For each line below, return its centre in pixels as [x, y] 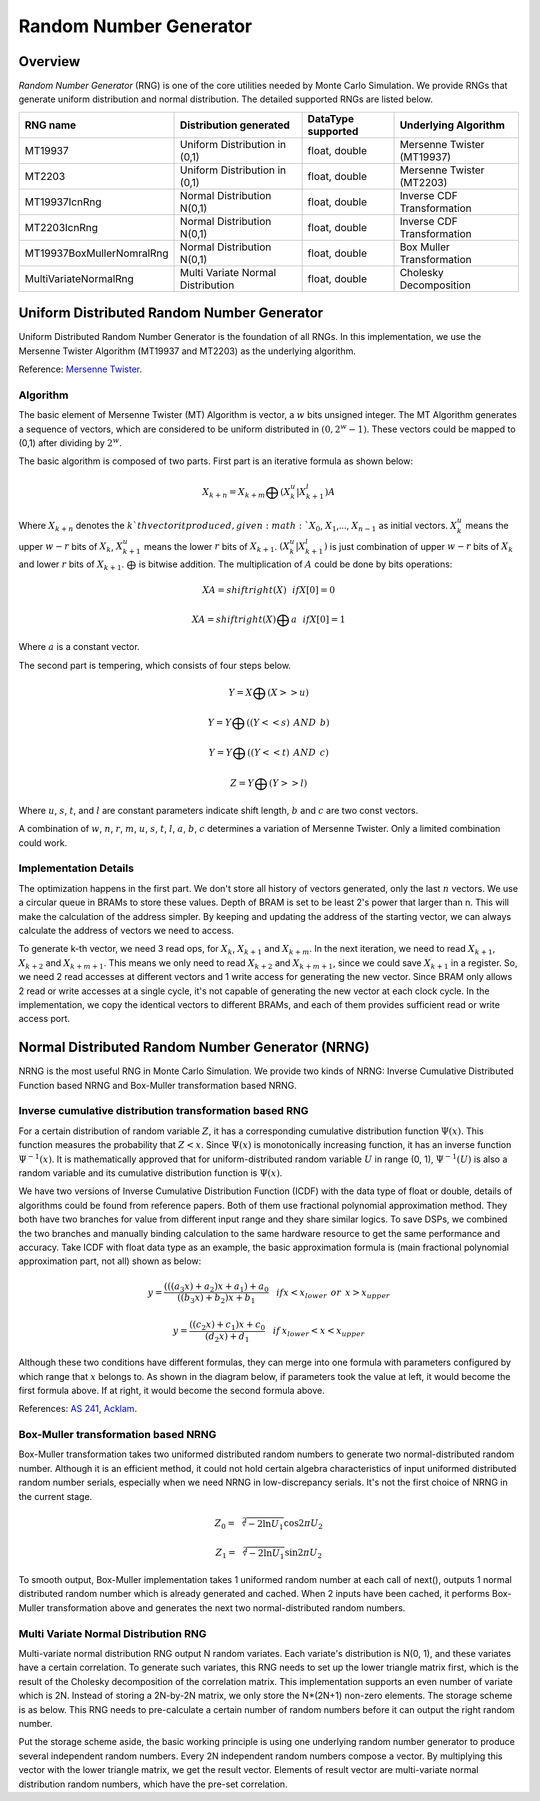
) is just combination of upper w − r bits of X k [418, 547]
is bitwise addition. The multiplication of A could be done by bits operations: [295, 564]
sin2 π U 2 [303, 1553]
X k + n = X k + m [233, 493]
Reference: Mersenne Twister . [80, 369]
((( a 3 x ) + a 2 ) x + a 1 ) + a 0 [216, 1287]
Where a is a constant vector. [79, 647]
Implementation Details [76, 868]
